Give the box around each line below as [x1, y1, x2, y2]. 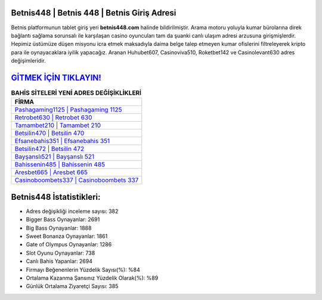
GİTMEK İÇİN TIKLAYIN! [11, 72, 101, 83]
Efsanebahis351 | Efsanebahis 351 [14, 137, 110, 146]
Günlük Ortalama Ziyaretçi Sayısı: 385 [26, 283, 119, 290]
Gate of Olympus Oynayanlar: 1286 [26, 241, 112, 248]
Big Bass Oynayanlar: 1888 [26, 224, 92, 231]
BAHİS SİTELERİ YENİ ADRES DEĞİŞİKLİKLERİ [11, 89, 142, 97]
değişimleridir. [11, 57, 46, 64]
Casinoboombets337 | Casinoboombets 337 [14, 176, 139, 184]
